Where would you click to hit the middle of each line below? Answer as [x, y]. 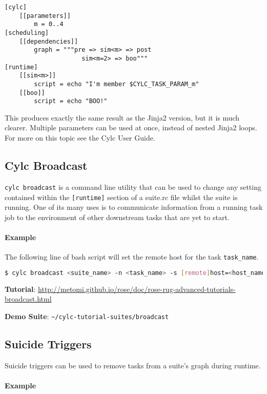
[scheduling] [27, 33]
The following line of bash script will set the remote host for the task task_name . [132, 257]
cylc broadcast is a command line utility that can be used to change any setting [133, 186]
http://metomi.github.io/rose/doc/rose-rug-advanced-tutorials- [137, 289]
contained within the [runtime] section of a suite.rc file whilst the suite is [121, 197]
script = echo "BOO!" [71, 101]
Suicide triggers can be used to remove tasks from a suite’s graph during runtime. [133, 365]
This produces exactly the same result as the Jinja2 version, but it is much [122, 117]
